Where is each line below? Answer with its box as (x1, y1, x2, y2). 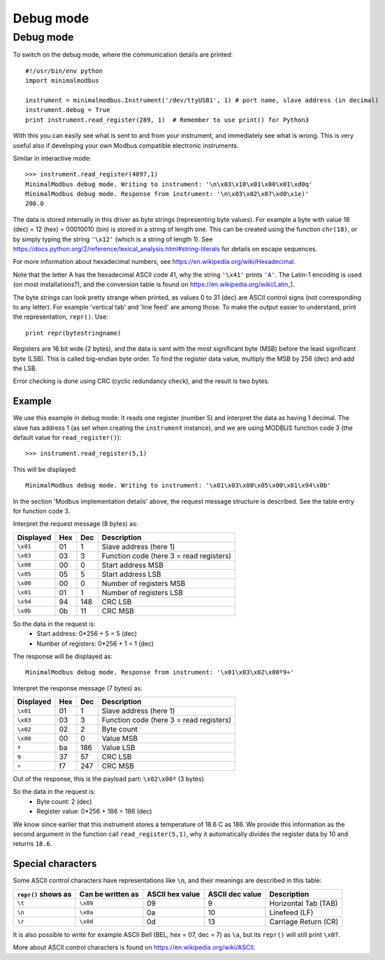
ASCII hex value (147, 889, 201, 899)
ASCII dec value (208, 889, 262, 899)
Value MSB (101, 734, 138, 744)
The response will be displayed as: (13, 652, 113, 660)
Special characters (13, 858, 97, 870)
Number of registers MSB (101, 578, 186, 588)
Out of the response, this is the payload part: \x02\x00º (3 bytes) (13, 774, 204, 784)
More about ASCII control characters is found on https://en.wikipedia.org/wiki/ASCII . (13, 943, 256, 952)
